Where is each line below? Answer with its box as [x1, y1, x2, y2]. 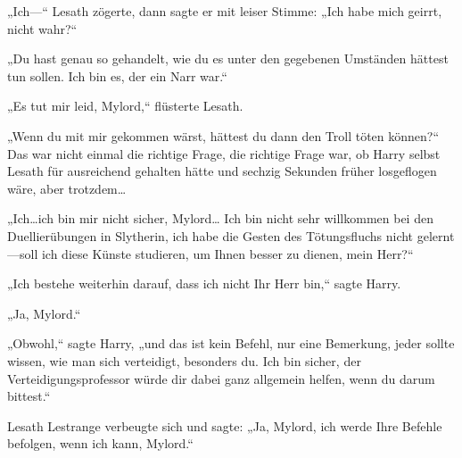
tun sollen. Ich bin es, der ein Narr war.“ [7, 66, 227, 85]
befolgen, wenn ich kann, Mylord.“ [7, 434, 194, 453]
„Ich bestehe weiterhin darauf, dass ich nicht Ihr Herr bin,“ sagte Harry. [7, 274, 401, 293]
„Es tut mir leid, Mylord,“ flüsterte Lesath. [7, 96, 243, 115]
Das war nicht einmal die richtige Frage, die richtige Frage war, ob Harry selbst [7, 144, 441, 162]
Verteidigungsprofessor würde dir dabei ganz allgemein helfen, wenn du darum [7, 369, 435, 387]
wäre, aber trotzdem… [7, 179, 127, 197]
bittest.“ [7, 387, 51, 405]
